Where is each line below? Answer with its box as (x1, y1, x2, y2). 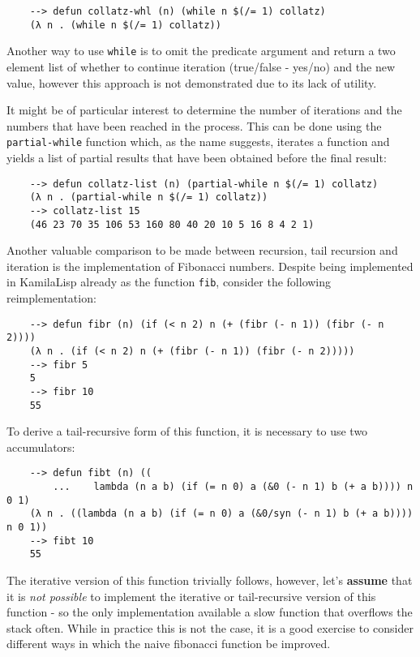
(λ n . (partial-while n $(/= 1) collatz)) (29, 191, 268, 204)
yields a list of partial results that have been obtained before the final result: (6, 149, 387, 165)
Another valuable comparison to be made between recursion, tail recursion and (6, 242, 398, 259)
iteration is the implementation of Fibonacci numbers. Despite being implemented (6, 257, 414, 274)
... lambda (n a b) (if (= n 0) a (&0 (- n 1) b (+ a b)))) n (53, 481, 414, 493)
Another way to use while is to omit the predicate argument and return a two (6, 42, 396, 59)
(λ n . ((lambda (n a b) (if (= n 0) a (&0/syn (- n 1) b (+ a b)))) (29, 508, 414, 520)
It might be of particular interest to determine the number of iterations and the (6, 101, 402, 118)
